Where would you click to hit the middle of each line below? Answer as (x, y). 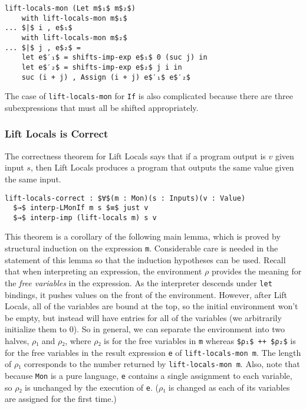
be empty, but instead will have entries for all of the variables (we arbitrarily (143, 317)
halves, (17, 340)
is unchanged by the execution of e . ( (91, 387)
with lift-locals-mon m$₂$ (74, 37)
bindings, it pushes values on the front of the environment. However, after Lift (146, 294)
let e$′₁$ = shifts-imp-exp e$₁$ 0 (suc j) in (114, 58)
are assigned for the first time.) (61, 399)
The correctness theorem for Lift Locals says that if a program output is (135, 156)
